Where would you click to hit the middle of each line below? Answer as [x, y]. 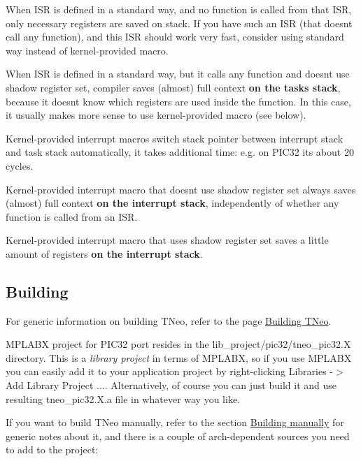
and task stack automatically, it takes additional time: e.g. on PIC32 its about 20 [180, 152]
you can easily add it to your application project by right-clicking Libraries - [170, 371]
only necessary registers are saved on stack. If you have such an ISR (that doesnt [179, 23]
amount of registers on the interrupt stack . [104, 253]
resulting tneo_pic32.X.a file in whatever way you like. [123, 398]
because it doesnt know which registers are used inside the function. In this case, [178, 101]
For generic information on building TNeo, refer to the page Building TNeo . [169, 320]
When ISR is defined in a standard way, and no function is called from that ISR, [179, 9]
